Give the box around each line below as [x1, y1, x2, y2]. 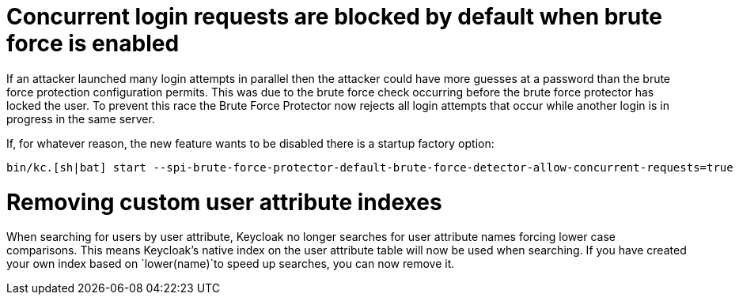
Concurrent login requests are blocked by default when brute [6, 3, 662, 30]
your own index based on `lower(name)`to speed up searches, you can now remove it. [6, 257, 455, 271]
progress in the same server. [6, 111, 155, 126]
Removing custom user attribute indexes [6, 188, 442, 216]
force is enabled [6, 30, 180, 57]
